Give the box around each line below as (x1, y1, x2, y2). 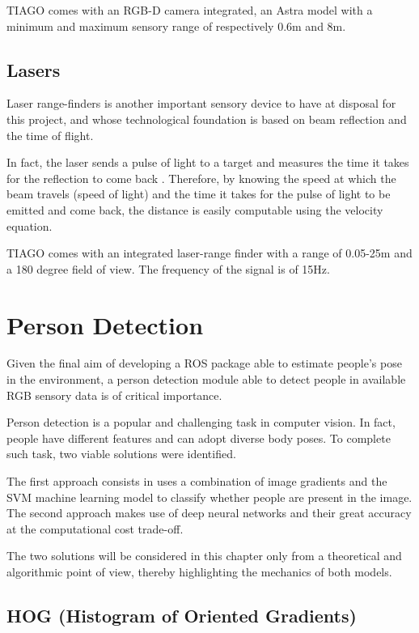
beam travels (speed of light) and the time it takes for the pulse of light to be (6, 185, 391, 202)
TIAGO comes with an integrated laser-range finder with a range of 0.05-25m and (6, 244, 413, 261)
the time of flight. (6, 126, 94, 143)
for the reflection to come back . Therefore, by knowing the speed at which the (6, 169, 396, 186)
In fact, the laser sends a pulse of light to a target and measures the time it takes (6, 154, 409, 171)
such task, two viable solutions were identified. (6, 445, 236, 462)
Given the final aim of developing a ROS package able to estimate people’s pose (6, 355, 402, 372)
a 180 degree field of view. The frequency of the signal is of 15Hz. (6, 260, 330, 277)
